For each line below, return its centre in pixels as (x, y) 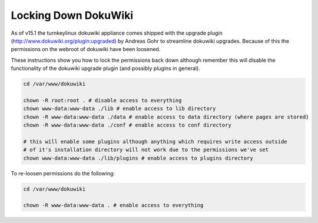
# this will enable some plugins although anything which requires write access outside (155, 142)
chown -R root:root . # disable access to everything (102, 100)
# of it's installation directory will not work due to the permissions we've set (146, 150)
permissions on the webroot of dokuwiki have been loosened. (86, 49)
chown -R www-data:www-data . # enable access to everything (113, 205)
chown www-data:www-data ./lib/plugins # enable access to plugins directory (138, 158)
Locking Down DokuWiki (72, 15)
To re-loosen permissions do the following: (63, 173)
